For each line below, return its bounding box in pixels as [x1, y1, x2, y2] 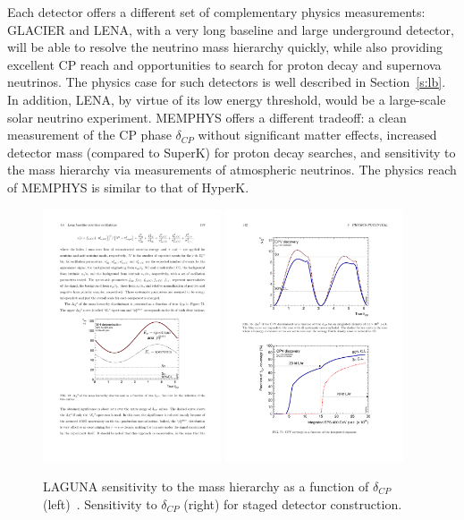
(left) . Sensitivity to [43, 494, 157, 513]
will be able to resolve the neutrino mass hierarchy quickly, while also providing [7, 38, 443, 56]
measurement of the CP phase [7, 125, 172, 144]
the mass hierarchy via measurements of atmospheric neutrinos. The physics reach [7, 160, 457, 179]
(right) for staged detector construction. [183, 494, 402, 513]
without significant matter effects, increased [198, 125, 437, 144]
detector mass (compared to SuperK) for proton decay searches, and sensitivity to [7, 142, 456, 161]
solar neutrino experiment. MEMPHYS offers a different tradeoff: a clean [7, 107, 407, 126]
